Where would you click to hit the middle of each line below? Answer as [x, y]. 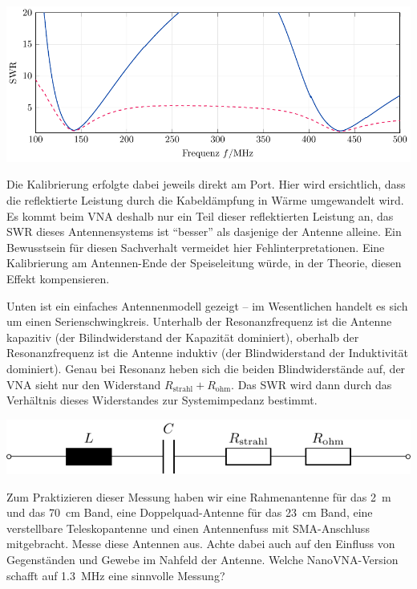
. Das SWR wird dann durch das [312, 384]
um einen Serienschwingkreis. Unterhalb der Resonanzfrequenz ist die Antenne [199, 321]
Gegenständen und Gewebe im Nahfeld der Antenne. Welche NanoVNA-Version [202, 559]
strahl [183, 389]
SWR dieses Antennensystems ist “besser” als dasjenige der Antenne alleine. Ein [204, 232]
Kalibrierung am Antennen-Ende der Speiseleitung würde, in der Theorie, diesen [204, 263]
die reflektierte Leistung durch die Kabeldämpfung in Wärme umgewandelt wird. [205, 199]
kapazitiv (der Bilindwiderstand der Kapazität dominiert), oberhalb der [183, 337]
